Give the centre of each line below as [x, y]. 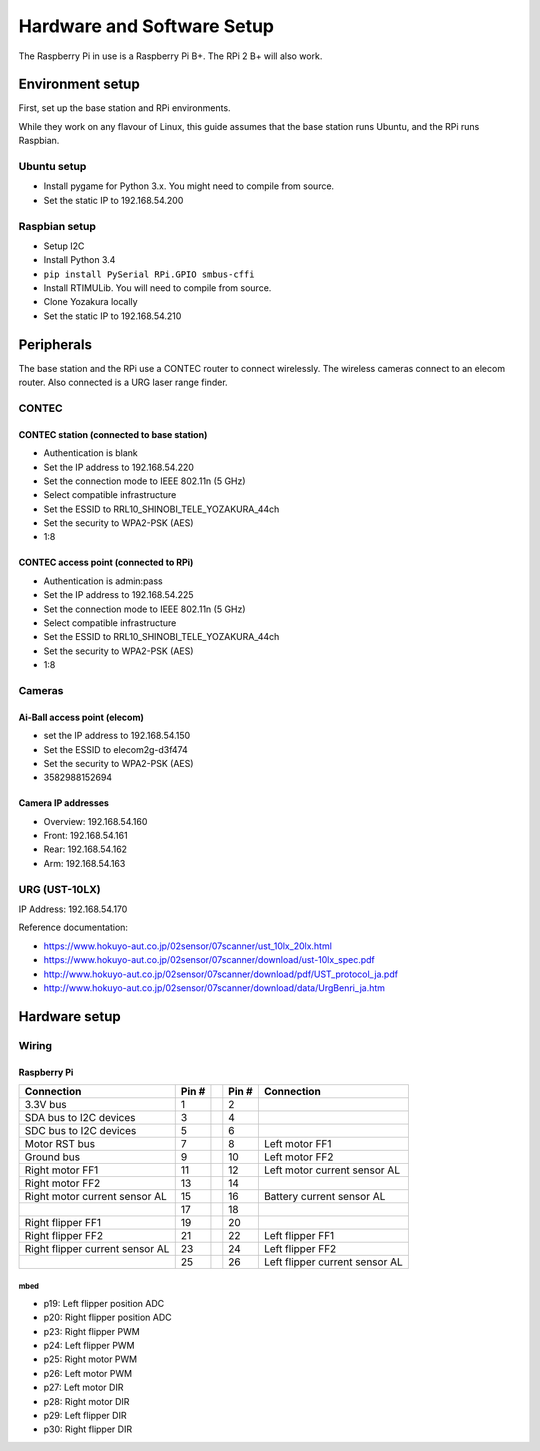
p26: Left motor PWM [88, 1373]
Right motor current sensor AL [95, 1196]
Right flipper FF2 [64, 1235]
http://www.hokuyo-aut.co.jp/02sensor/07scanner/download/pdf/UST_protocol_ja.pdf [221, 974]
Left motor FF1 [297, 1143]
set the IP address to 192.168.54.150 [117, 736]
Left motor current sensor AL [331, 1170]
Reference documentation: [73, 927]
